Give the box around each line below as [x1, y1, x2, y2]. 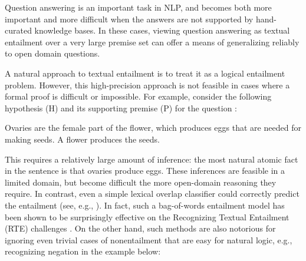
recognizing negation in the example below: [5, 245, 161, 257]
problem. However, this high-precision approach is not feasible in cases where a [5, 78, 290, 91]
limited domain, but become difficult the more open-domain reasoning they [5, 176, 277, 188]
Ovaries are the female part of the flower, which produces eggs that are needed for [5, 121, 301, 134]
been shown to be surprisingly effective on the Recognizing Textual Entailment [5, 210, 289, 223]
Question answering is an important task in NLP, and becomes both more [5, 1, 272, 13]
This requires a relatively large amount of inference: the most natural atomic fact [5, 153, 298, 165]
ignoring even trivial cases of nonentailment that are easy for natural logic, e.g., [5, 233, 292, 246]
